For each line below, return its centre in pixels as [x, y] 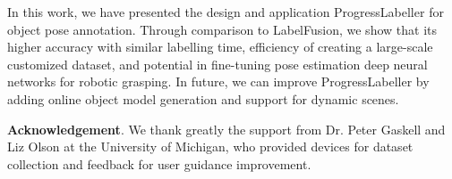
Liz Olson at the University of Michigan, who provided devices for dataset [210, 146]
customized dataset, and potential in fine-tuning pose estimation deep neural [217, 64]
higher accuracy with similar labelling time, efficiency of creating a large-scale [220, 47]
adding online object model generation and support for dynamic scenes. [203, 98]
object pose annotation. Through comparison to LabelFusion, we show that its [222, 29]
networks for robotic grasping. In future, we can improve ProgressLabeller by [218, 81]
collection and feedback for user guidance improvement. [159, 163]
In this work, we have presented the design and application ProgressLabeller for [226, 12]
